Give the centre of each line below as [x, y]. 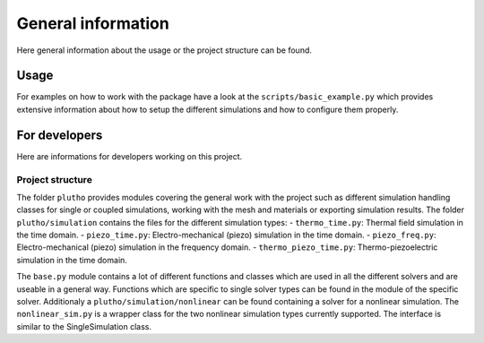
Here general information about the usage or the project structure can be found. [164, 50]
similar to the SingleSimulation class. [84, 326]
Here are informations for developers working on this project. [130, 156]
